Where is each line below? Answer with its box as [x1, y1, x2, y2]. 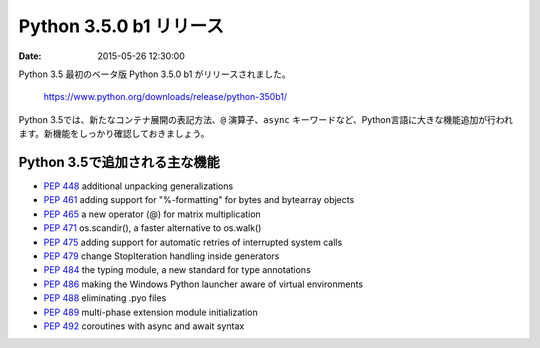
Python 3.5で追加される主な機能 [18, 153, 220, 170]
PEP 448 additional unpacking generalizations [43, 180, 234, 192]
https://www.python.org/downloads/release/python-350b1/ [43, 91, 288, 103]
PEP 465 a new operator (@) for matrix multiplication [43, 208, 262, 220]
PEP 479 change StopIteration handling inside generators [43, 250, 280, 262]
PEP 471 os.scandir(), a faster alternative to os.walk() [43, 222, 262, 234]
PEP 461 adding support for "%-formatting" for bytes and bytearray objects [43, 194, 355, 206]
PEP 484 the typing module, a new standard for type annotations [43, 264, 312, 276]
